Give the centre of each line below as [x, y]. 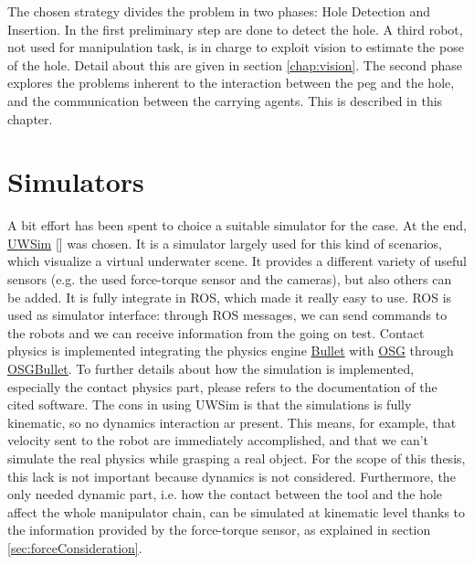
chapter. [30, 118]
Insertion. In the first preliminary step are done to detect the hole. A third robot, [235, 29]
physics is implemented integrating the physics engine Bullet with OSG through [231, 351]
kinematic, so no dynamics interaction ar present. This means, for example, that [232, 422]
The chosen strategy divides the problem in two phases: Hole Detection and [219, 11]
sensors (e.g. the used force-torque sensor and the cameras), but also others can [230, 279]
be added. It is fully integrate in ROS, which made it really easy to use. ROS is [230, 297]
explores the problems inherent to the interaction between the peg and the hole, [231, 83]
